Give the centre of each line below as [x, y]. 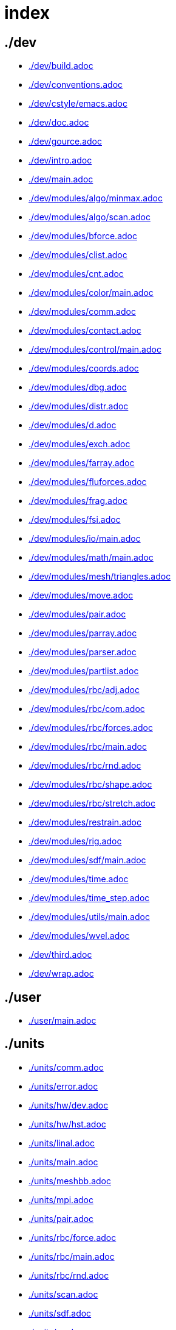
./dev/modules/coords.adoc [84, 368]
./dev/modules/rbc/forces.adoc [91, 728]
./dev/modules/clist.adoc [78, 255]
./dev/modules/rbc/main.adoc [88, 747]
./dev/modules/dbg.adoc [78, 387]
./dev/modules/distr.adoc [79, 406]
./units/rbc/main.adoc [72, 1256]
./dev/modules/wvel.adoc [79, 936]
